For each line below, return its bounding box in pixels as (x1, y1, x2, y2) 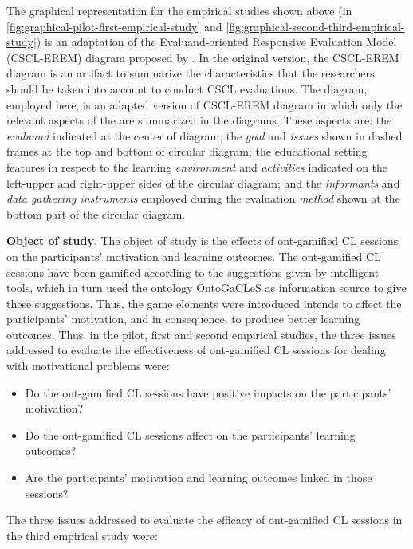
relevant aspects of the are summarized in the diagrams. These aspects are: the (6, 112, 392, 128)
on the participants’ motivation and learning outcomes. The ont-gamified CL (6, 247, 381, 264)
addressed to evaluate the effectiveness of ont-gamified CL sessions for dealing (6, 342, 386, 358)
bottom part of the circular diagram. (6, 205, 186, 222)
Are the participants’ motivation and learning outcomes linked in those (25, 469, 372, 486)
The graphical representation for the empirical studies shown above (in (6, 2, 352, 18)
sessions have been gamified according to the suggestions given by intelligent (6, 263, 380, 280)
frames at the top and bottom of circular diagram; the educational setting (6, 143, 368, 160)
